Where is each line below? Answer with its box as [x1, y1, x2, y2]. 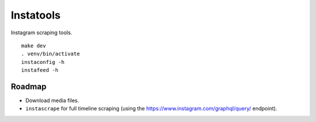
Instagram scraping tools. [11, 29, 73, 36]
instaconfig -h [21, 59, 65, 65]
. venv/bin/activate [21, 51, 80, 58]
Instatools [11, 9, 61, 21]
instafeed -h [21, 67, 59, 74]
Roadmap [11, 81, 47, 91]
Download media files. [25, 97, 80, 104]
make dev [21, 42, 46, 49]
